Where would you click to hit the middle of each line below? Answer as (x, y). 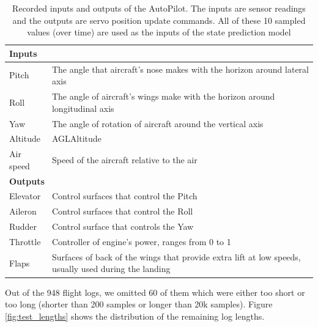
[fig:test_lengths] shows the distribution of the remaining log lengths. (135, 316)
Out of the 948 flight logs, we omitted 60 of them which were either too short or (155, 292)
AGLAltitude (76, 138)
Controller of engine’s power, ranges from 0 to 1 (141, 241)
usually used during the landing (111, 269)
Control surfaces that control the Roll (122, 211)
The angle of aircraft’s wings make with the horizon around (163, 96)
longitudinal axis (83, 108)
